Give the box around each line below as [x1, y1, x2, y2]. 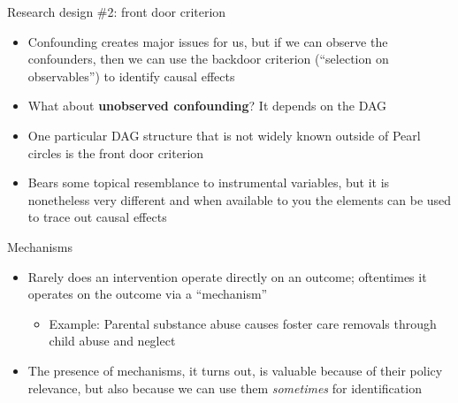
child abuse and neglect [49, 331, 176, 350]
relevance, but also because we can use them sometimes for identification [27, 378, 422, 397]
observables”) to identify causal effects [27, 66, 235, 85]
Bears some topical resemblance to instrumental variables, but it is [27, 173, 390, 192]
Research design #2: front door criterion [7, 3, 226, 20]
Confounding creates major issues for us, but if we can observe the [27, 32, 388, 50]
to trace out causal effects [27, 208, 167, 226]
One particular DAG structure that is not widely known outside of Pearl [27, 125, 421, 144]
